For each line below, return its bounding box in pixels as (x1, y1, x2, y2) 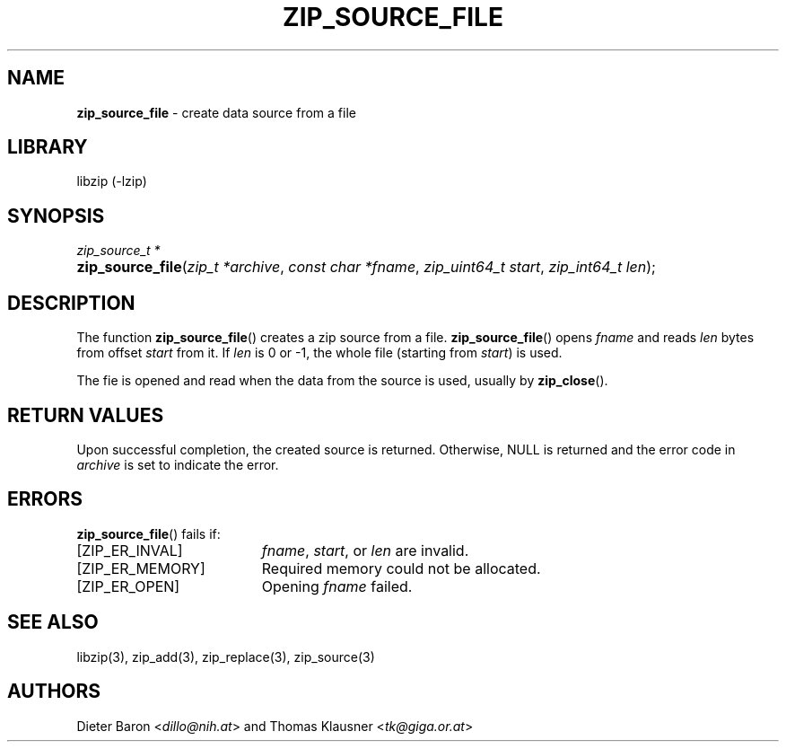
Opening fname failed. (261, 577, 413, 595)
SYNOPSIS (7, 204, 105, 227)
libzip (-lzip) (76, 173, 147, 189)
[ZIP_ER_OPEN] (76, 577, 180, 595)
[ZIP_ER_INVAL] (76, 541, 183, 560)
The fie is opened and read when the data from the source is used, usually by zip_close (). (76, 373, 608, 389)
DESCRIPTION (7, 291, 135, 314)
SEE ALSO (7, 611, 99, 634)
